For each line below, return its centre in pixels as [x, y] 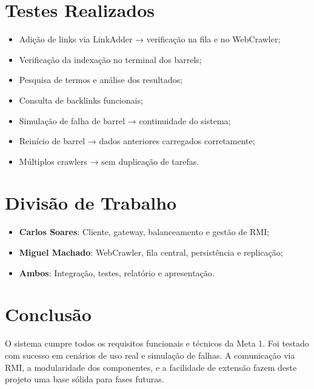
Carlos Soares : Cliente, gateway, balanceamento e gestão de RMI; [144, 232]
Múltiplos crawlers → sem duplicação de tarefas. [109, 161]
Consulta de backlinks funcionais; [81, 100]
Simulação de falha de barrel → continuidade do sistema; [125, 120]
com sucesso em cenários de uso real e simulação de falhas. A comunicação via [150, 355]
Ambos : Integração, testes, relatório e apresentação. [117, 272]
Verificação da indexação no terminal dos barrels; [110, 59]
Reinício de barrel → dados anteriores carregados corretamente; [137, 141]
